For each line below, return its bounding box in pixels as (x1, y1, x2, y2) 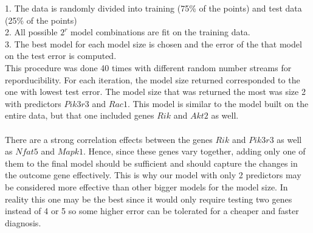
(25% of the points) (5, 13, 77, 26)
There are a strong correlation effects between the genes (5, 133, 213, 145)
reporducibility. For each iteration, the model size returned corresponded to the (5, 73, 300, 86)
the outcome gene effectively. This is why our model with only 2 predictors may (5, 169, 301, 181)
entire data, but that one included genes (5, 109, 154, 122)
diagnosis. (5, 216, 41, 229)
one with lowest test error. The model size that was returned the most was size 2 (5, 85, 306, 98)
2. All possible (5, 26, 58, 38)
